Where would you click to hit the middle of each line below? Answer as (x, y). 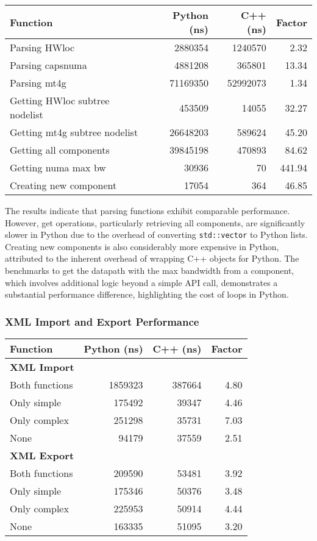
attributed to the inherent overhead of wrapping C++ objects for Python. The (152, 258)
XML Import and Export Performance (102, 321)
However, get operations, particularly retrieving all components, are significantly (155, 222)
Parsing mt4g (38, 83)
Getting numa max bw (58, 167)
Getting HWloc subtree (60, 100)
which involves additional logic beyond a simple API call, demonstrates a (141, 282)
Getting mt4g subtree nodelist (74, 132)
